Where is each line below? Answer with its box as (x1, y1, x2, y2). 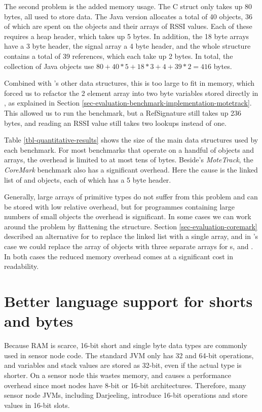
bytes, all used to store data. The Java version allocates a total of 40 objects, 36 (4, 11, 252, 21)
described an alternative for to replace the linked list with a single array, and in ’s (4, 231, 258, 242)
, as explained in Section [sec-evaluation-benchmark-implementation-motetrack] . (4, 97, 252, 108)
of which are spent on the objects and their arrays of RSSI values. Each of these (4, 21, 252, 31)
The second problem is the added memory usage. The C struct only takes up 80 (4, 1, 252, 11)
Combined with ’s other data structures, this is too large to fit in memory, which (4, 78, 255, 88)
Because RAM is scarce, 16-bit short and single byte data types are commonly (4, 340, 247, 351)
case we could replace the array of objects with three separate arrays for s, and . (4, 241, 253, 252)
